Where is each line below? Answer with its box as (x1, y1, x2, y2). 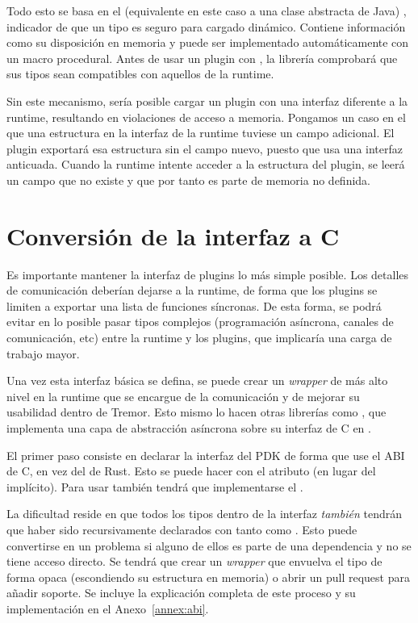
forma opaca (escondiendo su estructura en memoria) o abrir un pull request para (6, 568, 410, 585)
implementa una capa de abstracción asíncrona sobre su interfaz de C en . (6, 420, 371, 436)
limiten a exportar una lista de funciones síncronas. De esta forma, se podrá (6, 297, 382, 314)
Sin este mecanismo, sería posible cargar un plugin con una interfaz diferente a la (6, 92, 408, 109)
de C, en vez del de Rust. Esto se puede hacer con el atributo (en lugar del (6, 462, 376, 479)
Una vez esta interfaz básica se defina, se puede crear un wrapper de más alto (6, 372, 388, 389)
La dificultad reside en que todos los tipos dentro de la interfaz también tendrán (6, 505, 402, 522)
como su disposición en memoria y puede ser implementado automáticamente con (6, 34, 409, 51)
